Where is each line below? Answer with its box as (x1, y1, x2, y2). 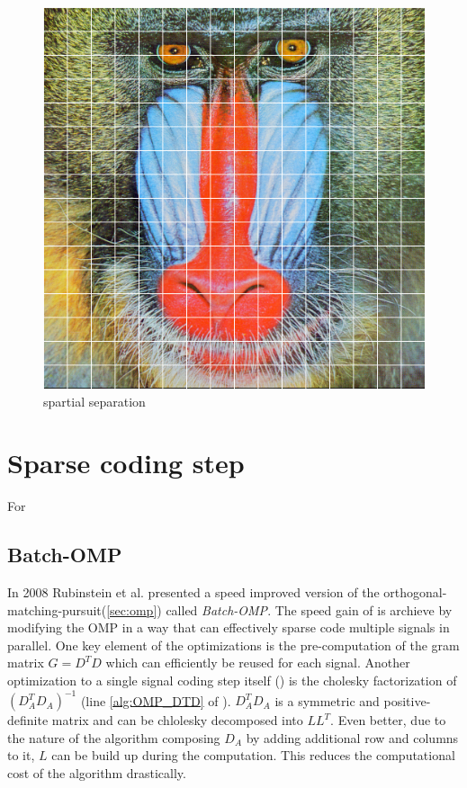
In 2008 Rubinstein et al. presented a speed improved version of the (7, 583, 380, 602)
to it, (7, 746, 35, 765)
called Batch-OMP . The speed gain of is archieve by (166, 600, 453, 619)
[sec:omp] (106, 600, 157, 619)
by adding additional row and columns (246, 728, 459, 747)
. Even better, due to (330, 711, 446, 730)
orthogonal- (383, 583, 447, 602)
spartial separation (43, 391, 146, 410)
